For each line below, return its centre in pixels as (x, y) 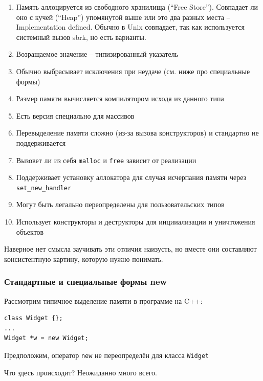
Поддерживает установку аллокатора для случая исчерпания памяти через (131, 177)
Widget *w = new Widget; (46, 338)
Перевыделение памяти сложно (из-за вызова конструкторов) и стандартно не (137, 133)
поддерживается (41, 142)
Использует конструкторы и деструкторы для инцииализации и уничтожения (136, 222)
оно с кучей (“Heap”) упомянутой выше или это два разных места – (123, 17)
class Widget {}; (34, 318)
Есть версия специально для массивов (75, 115)
